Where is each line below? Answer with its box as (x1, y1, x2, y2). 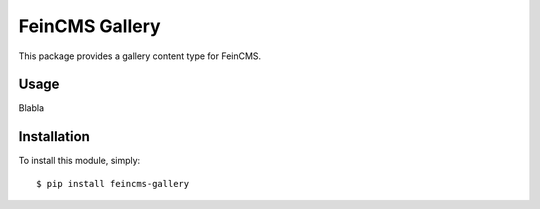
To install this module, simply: (18, 155, 141, 167)
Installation (18, 128, 90, 145)
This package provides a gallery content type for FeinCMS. (18, 50, 262, 62)
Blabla (18, 102, 45, 114)
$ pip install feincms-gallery (36, 178, 190, 189)
